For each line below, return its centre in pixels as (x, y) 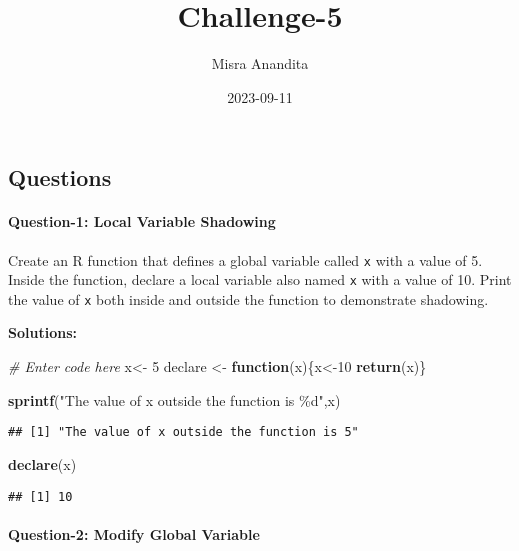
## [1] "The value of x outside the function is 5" (183, 432)
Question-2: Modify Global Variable (134, 533)
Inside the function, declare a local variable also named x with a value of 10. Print (260, 279)
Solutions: (42, 332)
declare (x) (42, 463)
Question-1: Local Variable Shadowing (142, 221)
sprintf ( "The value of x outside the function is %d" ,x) (174, 399)
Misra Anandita (260, 63)
